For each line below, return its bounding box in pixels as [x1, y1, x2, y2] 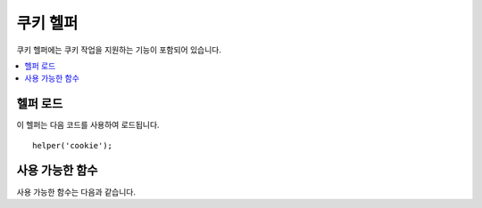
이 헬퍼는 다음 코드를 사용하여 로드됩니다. [16, 120, 160, 131]
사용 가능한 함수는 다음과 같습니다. [16, 187, 136, 197]
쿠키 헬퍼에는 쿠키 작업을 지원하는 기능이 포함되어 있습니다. [16, 44, 222, 55]
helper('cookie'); [32, 140, 113, 150]
